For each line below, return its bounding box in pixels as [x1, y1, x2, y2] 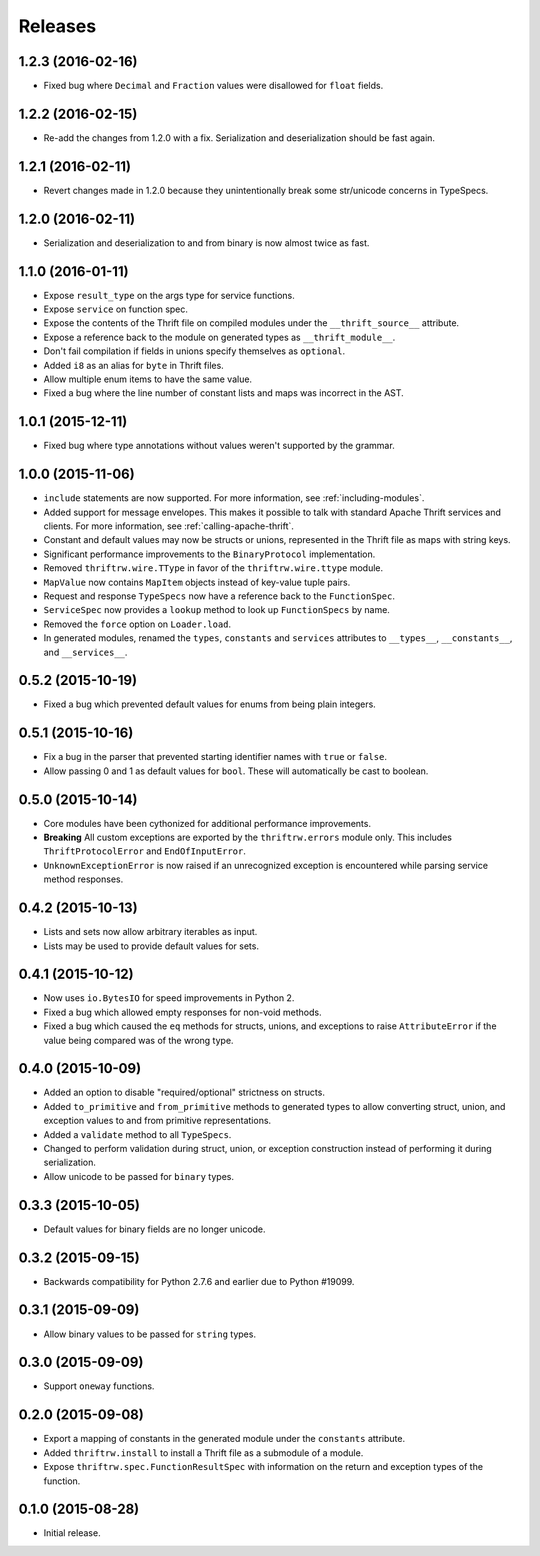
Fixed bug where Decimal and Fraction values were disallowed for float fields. [43, 80, 384, 92]
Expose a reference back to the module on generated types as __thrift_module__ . [43, 331, 396, 343]
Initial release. [43, 1527, 101, 1539]
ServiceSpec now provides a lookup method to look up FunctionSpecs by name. [43, 604, 390, 616]
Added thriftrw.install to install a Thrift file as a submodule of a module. [43, 1446, 364, 1459]
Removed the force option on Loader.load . [43, 618, 232, 630]
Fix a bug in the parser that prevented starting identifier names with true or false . [43, 751, 387, 763]
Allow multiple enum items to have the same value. [43, 373, 253, 385]
